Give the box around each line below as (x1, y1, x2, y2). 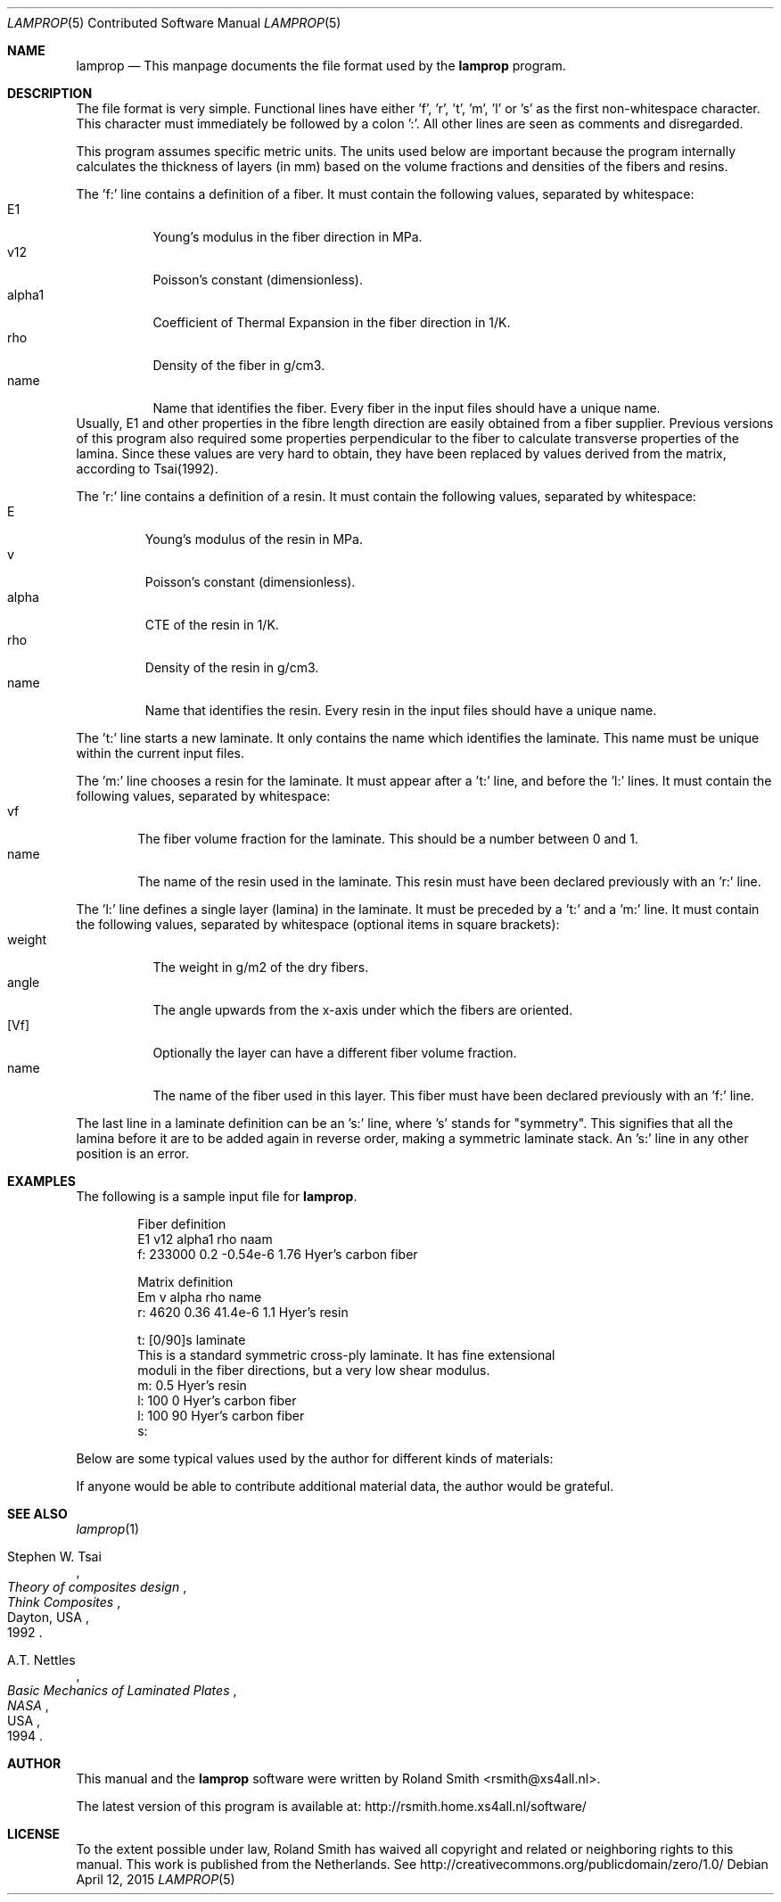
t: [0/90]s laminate (137, 1332, 246, 1347)
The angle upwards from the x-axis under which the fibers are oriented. (152, 1002, 573, 1017)
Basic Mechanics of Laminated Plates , (7, 1683, 237, 1698)
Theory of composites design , (7, 1579, 187, 1594)
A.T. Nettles (7, 1652, 76, 1667)
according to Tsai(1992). (76, 461, 218, 476)
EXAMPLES (7, 1173, 76, 1189)
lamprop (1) (76, 1521, 140, 1536)
